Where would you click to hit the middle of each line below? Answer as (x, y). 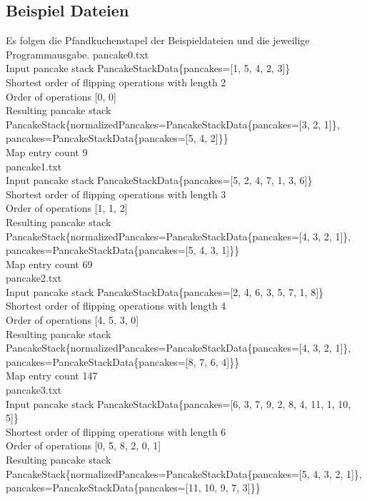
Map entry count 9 (47, 152)
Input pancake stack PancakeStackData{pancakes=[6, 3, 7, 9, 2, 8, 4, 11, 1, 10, (179, 403)
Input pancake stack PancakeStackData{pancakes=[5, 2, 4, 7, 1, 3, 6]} (159, 180)
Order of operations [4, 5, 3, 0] (72, 320)
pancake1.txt (34, 166)
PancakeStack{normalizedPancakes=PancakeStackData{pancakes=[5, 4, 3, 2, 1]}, (184, 473)
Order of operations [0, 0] (61, 96)
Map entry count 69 (49, 264)
